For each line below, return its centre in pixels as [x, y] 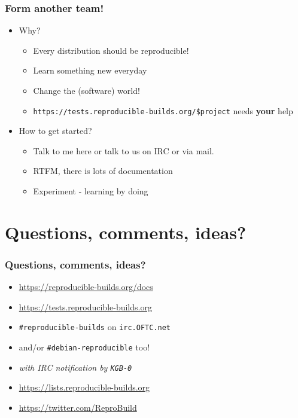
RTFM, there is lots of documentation [103, 171]
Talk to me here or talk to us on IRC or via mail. [124, 150]
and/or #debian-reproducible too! [84, 347]
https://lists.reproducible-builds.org [84, 387]
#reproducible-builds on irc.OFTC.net [95, 327]
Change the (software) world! [86, 90]
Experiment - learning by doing [91, 191]
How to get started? [55, 131]
